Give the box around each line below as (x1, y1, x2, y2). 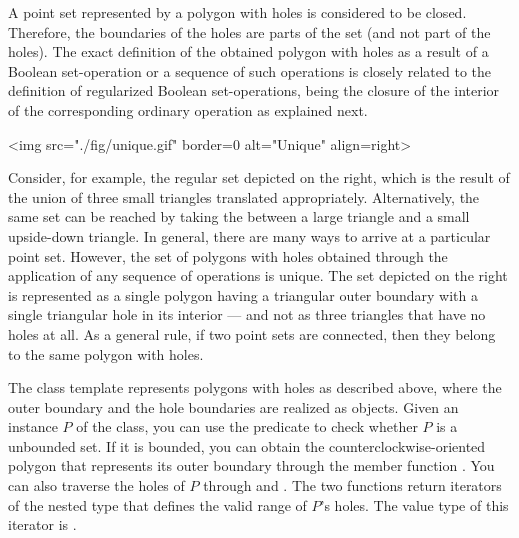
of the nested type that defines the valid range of (8, 494, 307, 515)
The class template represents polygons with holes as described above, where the (8, 377, 502, 398)
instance (8, 416, 58, 437)
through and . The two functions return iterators (203, 475, 502, 496)
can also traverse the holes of (8, 475, 185, 496)
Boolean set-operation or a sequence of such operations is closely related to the (8, 60, 491, 81)
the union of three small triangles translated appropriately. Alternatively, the (8, 186, 480, 207)
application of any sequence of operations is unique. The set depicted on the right (8, 265, 508, 286)
